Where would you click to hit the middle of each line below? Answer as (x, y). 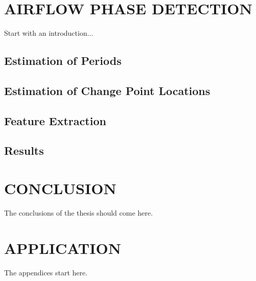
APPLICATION (63, 248)
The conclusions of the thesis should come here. (78, 212)
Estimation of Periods (63, 61)
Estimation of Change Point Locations (107, 90)
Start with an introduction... (49, 33)
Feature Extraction (55, 120)
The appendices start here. (46, 272)
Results (24, 150)
